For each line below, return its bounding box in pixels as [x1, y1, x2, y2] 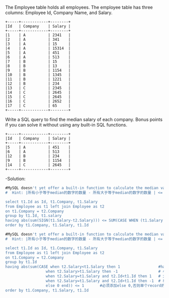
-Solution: [5, 176, 26, 182]
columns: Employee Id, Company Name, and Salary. [5, 10, 113, 16]
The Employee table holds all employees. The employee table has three [5, 5, 153, 10]
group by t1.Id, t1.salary [5, 213, 62, 218]
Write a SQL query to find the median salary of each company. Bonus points [5, 116, 162, 123]
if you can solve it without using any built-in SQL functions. [5, 122, 127, 128]
